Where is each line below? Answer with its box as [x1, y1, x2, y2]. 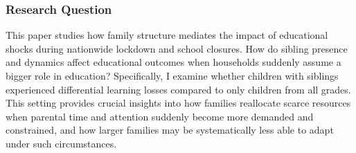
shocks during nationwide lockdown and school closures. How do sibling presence [6, 41, 348, 55]
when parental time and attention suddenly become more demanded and [6, 109, 314, 123]
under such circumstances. [6, 136, 117, 150]
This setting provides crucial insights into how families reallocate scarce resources [6, 96, 351, 110]
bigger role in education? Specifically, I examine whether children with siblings [6, 69, 339, 82]
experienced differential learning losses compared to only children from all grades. [6, 82, 351, 96]
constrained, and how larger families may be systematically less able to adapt [6, 123, 334, 137]
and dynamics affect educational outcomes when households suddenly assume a [6, 55, 341, 69]
